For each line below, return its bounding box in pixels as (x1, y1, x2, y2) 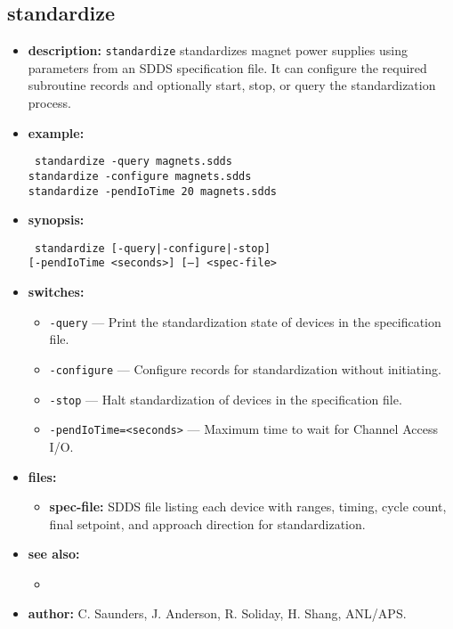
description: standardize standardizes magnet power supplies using (28, 41, 408, 60)
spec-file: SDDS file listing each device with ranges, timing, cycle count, (49, 497, 447, 516)
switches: (28, 282, 85, 301)
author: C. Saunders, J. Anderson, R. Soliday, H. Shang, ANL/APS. (28, 604, 407, 623)
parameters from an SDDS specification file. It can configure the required (28, 58, 427, 77)
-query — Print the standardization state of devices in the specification (49, 312, 441, 331)
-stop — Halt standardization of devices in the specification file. (49, 389, 402, 408)
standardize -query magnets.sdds (34, 155, 232, 168)
